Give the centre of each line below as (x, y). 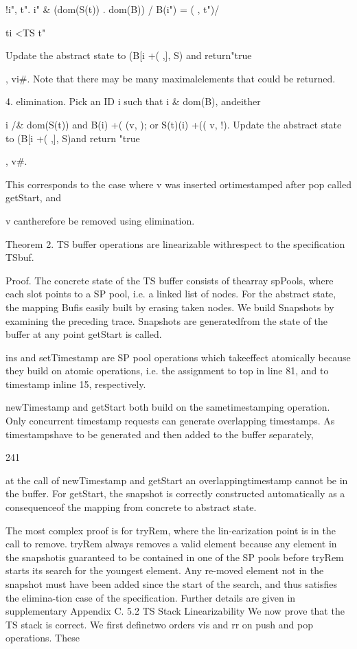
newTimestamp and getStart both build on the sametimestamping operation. (168, 407)
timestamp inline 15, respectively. (76, 384)
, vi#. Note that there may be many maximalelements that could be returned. (171, 78)
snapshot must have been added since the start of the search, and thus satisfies (172, 584)
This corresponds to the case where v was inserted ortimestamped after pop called (178, 184)
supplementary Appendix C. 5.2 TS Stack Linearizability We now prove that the (175, 611)
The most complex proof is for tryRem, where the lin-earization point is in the (171, 530)
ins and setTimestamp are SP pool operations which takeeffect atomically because (178, 357)
